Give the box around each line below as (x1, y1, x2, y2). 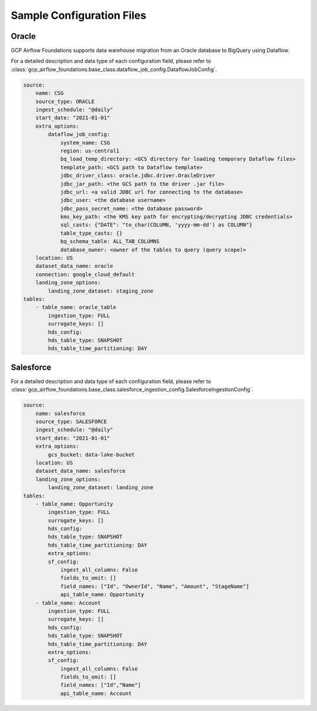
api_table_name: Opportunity (60, 592, 144, 598)
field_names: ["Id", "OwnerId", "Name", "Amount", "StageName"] (60, 583, 249, 590)
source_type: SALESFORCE (35, 418, 107, 425)
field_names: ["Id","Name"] (60, 682, 141, 689)
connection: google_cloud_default (35, 271, 135, 278)
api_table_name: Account (60, 690, 132, 697)
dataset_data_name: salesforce (35, 468, 126, 474)
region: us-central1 (60, 147, 120, 154)
